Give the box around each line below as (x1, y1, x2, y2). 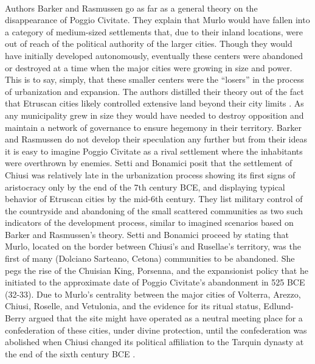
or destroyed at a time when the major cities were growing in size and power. (5, 61, 292, 74)
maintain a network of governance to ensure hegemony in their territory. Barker (5, 121, 302, 133)
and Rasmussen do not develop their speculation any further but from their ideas (5, 133, 308, 145)
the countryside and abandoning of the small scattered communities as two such (5, 204, 303, 217)
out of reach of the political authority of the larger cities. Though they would (5, 37, 292, 50)
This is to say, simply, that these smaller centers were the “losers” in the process (5, 73, 304, 86)
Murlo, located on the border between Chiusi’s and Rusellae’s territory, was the (5, 240, 301, 253)
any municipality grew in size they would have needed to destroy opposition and (5, 108, 304, 121)
